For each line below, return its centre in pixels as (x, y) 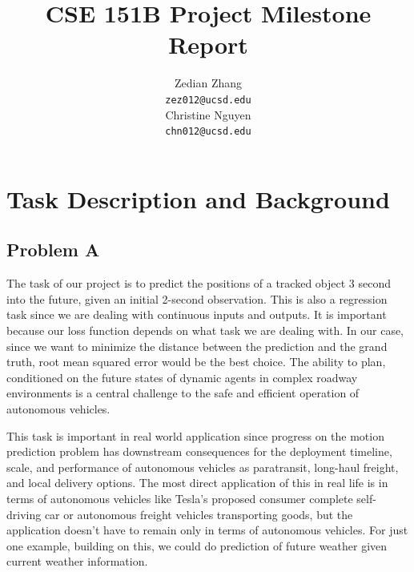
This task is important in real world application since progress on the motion (195, 435)
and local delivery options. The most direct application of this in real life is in (197, 483)
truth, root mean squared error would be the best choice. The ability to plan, (196, 362)
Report (208, 44)
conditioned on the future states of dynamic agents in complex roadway (182, 377)
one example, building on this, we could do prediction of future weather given (197, 545)
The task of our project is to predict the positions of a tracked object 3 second (199, 283)
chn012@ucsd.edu (208, 132)
